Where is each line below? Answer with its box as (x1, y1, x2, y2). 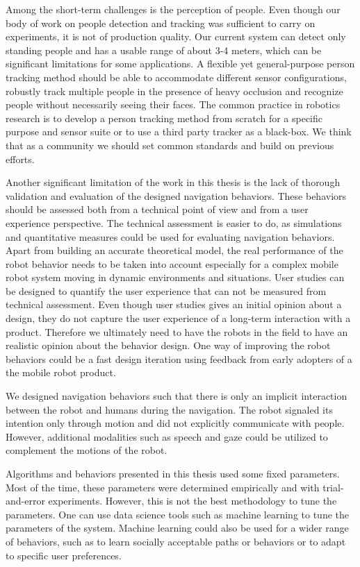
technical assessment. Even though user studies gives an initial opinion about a (6, 297, 342, 312)
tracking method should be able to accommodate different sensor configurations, (6, 69, 347, 84)
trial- (322, 480, 344, 494)
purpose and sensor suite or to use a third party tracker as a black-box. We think (6, 124, 352, 139)
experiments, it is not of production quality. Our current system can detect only (6, 29, 346, 44)
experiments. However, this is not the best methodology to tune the (48, 493, 337, 508)
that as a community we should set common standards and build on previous (6, 137, 334, 152)
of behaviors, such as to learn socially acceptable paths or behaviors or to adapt (6, 534, 346, 548)
